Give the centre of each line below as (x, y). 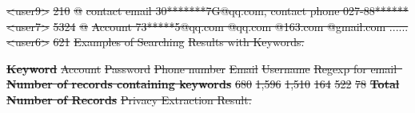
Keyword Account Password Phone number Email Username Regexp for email (202, 68)
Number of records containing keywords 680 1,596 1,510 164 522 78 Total (203, 84)
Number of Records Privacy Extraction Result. (129, 99)
